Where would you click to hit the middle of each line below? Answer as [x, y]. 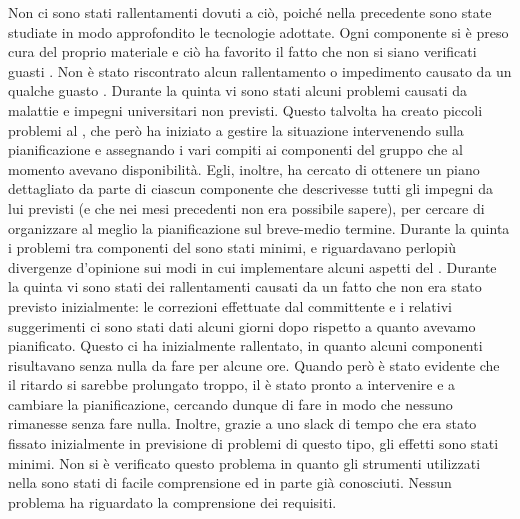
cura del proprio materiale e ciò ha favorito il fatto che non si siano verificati [242, 51]
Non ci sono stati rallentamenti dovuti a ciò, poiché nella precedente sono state [250, 12]
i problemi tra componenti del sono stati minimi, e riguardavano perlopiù [232, 247]
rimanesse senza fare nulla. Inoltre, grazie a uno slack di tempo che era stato [242, 423]
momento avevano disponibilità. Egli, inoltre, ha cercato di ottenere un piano [244, 168]
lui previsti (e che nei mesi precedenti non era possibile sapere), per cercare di [246, 207]
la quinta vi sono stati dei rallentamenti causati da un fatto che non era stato [245, 286]
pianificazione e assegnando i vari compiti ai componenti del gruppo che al [235, 149]
